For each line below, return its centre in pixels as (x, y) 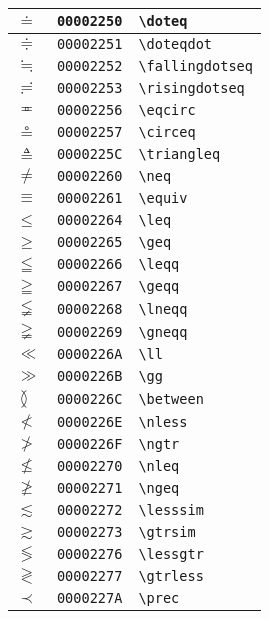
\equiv (163, 198)
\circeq (167, 132)
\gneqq (163, 331)
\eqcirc (167, 110)
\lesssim (171, 510)
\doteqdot (175, 44)
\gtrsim (167, 532)
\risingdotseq (191, 88)
